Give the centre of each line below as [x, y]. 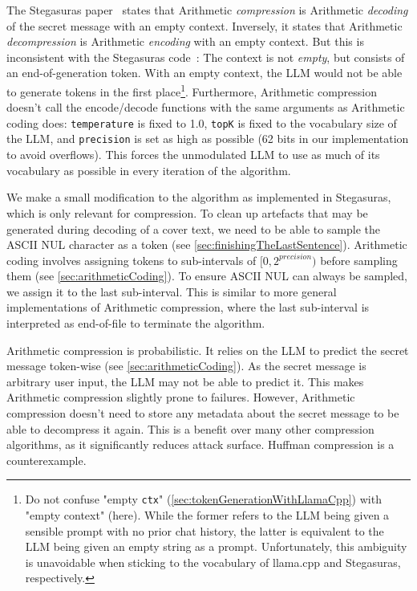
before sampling [359, 260]
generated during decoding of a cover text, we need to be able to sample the [194, 228]
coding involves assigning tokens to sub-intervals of [132, 260]
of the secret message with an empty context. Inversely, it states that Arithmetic [204, 25]
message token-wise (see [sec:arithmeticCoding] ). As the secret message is [186, 366]
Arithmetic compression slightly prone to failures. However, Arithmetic [181, 397]
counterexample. [47, 460]
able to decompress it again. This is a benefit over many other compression [190, 428]
